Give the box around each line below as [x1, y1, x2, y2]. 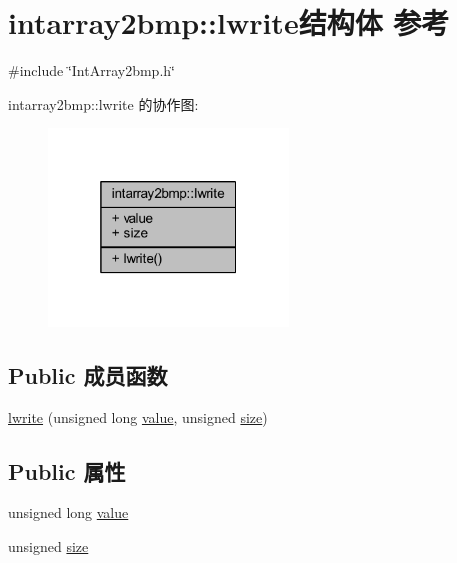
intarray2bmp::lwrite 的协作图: [8, 93, 199, 114]
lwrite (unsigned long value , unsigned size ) [8, 406, 268, 427]
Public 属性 [8, 455, 126, 486]
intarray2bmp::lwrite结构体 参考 [8, 2, 450, 43]
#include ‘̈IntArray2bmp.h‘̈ [8, 60, 175, 81]
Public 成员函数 [8, 359, 168, 390]
